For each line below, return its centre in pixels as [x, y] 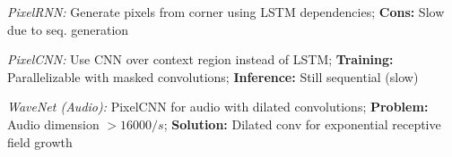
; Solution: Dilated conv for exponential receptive [302, 124]
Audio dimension [53, 124]
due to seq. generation [68, 29]
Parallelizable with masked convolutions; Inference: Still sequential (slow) [213, 76]
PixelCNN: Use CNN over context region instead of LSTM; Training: [200, 59]
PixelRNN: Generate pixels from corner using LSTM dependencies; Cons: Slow [226, 12]
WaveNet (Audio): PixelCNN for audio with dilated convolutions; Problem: [218, 107]
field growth [40, 141]
